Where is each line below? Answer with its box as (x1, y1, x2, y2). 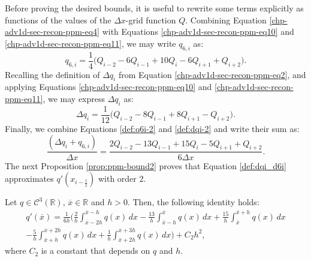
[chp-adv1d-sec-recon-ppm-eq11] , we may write (5, 37, 176, 49)
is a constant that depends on (41, 244, 150, 257)
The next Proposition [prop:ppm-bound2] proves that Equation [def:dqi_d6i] (5, 159, 286, 172)
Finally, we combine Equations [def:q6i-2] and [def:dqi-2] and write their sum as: (5, 122, 300, 134)
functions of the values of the (5, 13, 111, 26)
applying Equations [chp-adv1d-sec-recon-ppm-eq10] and (5, 80, 212, 93)
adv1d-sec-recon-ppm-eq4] (5, 25, 99, 38)
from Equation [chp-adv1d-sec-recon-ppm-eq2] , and (118, 68, 306, 80)
